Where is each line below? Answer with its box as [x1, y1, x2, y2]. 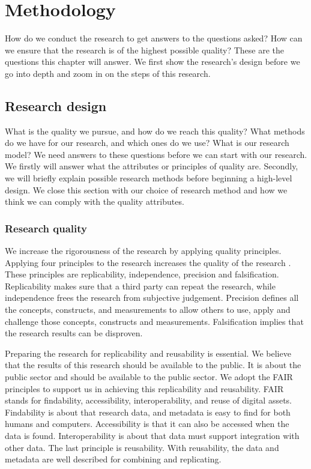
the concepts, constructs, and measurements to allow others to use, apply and [5, 303, 291, 316]
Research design [5, 96, 107, 115]
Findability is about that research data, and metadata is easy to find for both [5, 405, 291, 418]
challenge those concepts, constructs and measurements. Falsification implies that [5, 315, 304, 327]
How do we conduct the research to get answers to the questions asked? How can [5, 32, 303, 44]
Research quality [5, 220, 87, 235]
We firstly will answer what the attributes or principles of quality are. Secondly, [5, 160, 298, 172]
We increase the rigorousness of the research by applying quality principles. [5, 244, 282, 257]
